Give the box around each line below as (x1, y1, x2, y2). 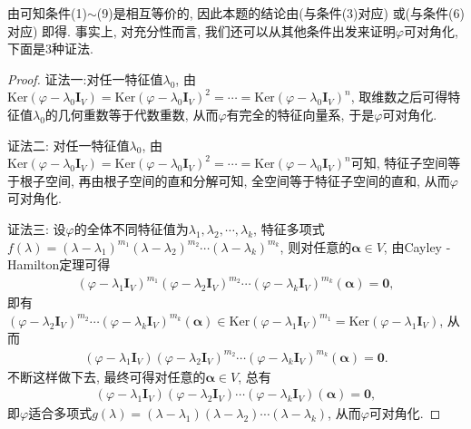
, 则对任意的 (280, 237, 352, 256)
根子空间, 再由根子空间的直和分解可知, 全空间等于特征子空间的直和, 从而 (19, 171, 450, 190)
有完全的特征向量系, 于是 (226, 104, 375, 123)
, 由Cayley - (383, 237, 451, 256)
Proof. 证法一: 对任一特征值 (7, 69, 163, 88)
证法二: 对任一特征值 (7, 135, 130, 154)
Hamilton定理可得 (7, 255, 111, 274)
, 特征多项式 (253, 219, 325, 238)
